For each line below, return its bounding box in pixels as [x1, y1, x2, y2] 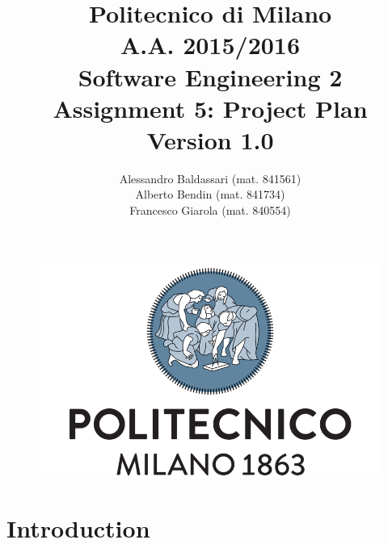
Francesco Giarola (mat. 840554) [129, 202, 291, 219]
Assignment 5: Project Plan [53, 91, 368, 124]
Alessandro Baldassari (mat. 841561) [119, 169, 302, 186]
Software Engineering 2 [78, 60, 343, 93]
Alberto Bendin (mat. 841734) [135, 186, 285, 203]
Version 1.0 [146, 123, 274, 156]
